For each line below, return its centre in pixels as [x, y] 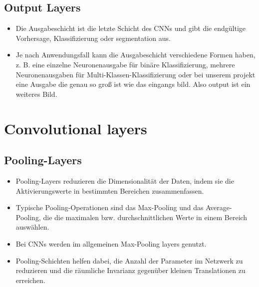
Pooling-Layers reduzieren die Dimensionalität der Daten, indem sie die [125, 180]
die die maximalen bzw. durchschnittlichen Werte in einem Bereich [145, 217]
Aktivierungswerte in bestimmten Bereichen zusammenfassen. [110, 190]
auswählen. [32, 227]
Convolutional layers [76, 128]
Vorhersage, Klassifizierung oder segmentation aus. [93, 38]
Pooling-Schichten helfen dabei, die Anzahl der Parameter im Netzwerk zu [129, 260]
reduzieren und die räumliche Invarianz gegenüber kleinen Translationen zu [130, 270]
